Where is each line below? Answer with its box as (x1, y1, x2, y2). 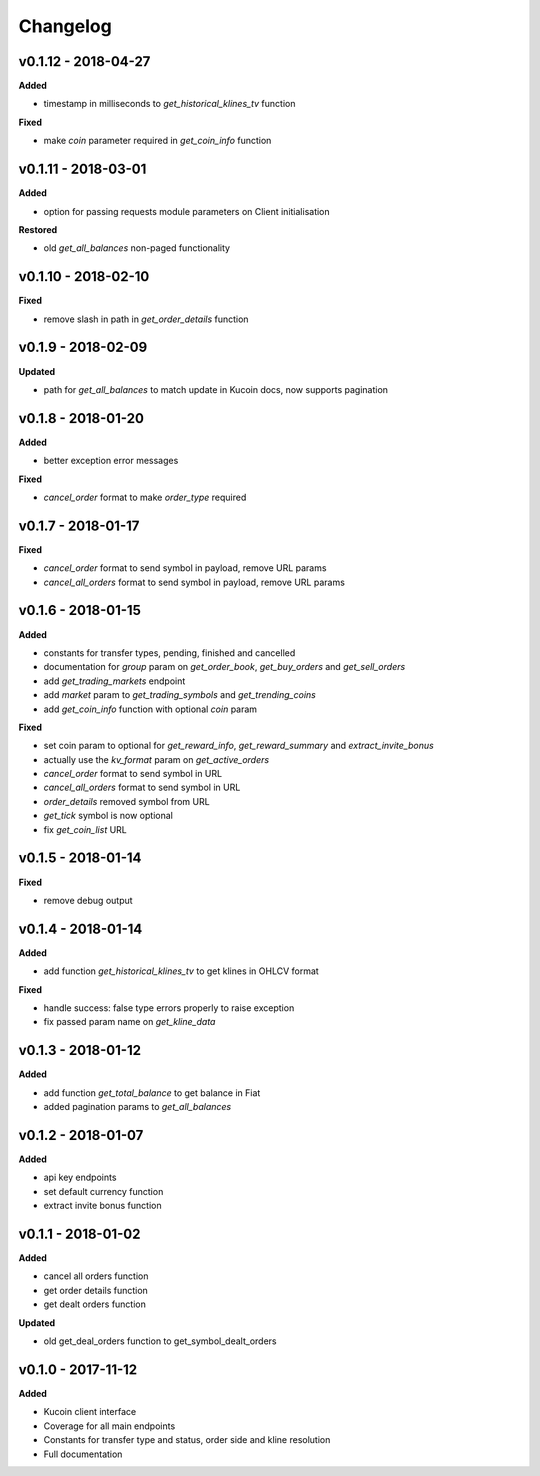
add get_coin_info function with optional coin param (43, 703, 258, 715)
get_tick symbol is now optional (43, 810, 174, 822)
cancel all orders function (43, 1270, 149, 1282)
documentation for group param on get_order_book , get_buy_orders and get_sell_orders (43, 661, 406, 673)
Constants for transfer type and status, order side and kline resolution (43, 1434, 331, 1446)
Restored (18, 223, 58, 235)
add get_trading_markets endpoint (43, 675, 186, 687)
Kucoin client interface (43, 1406, 137, 1418)
